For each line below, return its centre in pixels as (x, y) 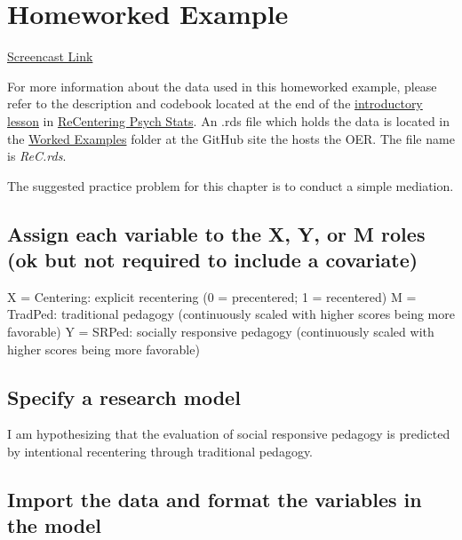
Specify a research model (124, 397)
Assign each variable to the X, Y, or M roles (216, 233)
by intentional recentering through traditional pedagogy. (160, 452)
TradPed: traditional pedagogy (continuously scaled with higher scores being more (231, 314)
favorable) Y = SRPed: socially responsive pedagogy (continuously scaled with (221, 332)
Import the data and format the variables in (215, 500)
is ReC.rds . (37, 156)
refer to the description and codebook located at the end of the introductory (215, 103)
